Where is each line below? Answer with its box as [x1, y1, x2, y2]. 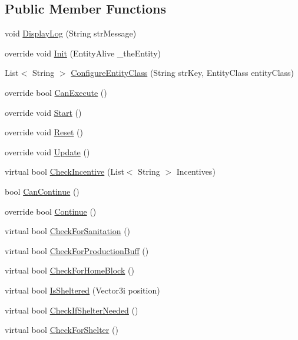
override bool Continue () [5, 205, 97, 217]
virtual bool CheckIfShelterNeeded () [5, 304, 138, 316]
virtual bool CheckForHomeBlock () [5, 264, 134, 276]
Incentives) [176, 165, 216, 178]
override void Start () [5, 106, 82, 118]
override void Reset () [5, 126, 83, 138]
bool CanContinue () [5, 185, 80, 197]
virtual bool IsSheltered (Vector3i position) [5, 284, 160, 296]
